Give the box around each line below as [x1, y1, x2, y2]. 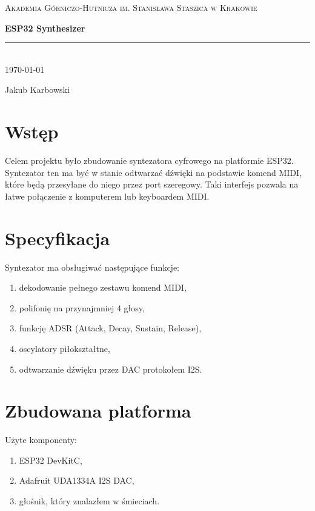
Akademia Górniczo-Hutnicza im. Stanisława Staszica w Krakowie [5, 1, 257, 13]
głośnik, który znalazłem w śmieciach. [19, 495, 160, 507]
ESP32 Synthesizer [5, 21, 85, 34]
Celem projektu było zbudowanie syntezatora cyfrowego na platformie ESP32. [5, 154, 294, 167]
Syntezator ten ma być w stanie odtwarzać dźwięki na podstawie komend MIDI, [5, 166, 302, 178]
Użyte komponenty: [5, 433, 77, 446]
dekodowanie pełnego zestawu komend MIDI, [19, 281, 187, 294]
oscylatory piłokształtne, [19, 342, 110, 354]
